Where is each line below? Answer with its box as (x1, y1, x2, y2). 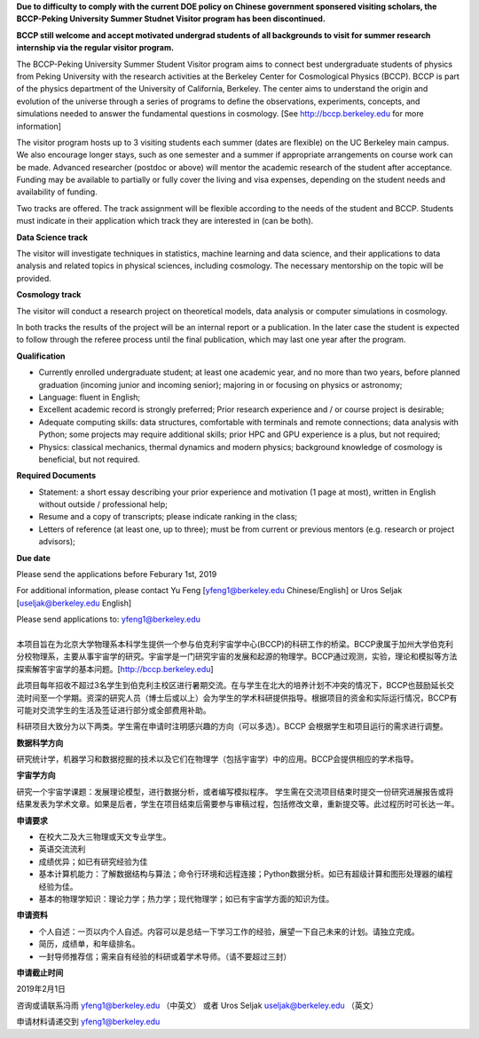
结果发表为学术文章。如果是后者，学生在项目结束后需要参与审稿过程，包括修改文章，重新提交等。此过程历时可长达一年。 (16, 799, 459, 810)
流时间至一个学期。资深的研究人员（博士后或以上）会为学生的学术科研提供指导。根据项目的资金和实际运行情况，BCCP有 (16, 693, 458, 703)
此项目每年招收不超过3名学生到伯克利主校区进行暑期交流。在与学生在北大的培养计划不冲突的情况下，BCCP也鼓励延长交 (16, 680, 455, 691)
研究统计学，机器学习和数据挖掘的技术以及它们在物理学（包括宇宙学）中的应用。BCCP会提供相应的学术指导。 (16, 754, 419, 765)
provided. (16, 273, 52, 283)
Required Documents (16, 471, 97, 481)
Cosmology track (16, 289, 82, 300)
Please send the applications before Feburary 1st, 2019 (16, 569, 217, 580)
